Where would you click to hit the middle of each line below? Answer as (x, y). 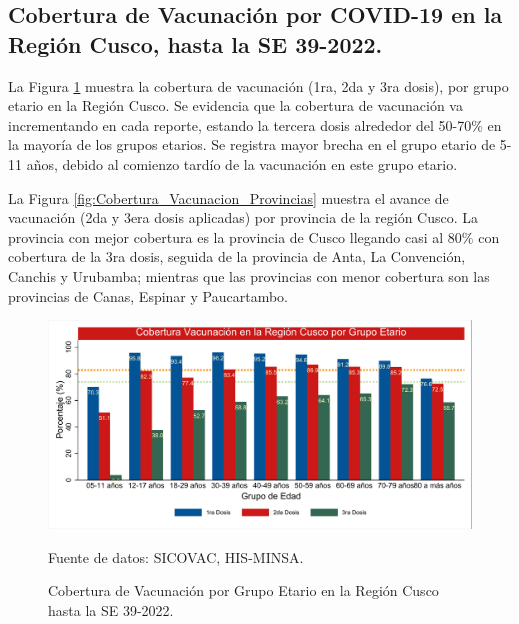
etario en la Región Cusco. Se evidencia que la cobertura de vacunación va (235, 105)
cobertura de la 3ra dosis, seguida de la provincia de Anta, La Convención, (237, 256)
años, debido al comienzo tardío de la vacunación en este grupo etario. (242, 163)
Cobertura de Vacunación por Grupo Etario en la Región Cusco (243, 590)
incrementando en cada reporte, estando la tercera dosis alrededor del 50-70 (240, 124)
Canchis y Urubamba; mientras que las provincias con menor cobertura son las (249, 275)
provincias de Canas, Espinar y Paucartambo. (148, 295)
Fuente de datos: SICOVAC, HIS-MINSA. (176, 556)
